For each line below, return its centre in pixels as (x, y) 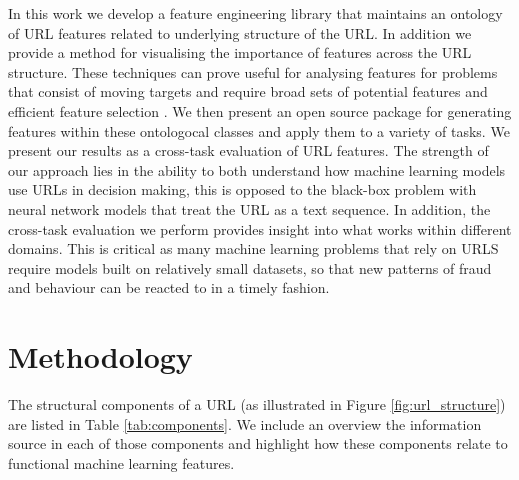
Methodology (100, 356)
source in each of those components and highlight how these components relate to (258, 443)
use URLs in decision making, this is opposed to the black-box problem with (242, 189)
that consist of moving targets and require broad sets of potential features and (248, 91)
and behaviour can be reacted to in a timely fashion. (169, 287)
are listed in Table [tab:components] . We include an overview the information (245, 423)
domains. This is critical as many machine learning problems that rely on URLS (253, 248)
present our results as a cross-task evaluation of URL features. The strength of (248, 150)
